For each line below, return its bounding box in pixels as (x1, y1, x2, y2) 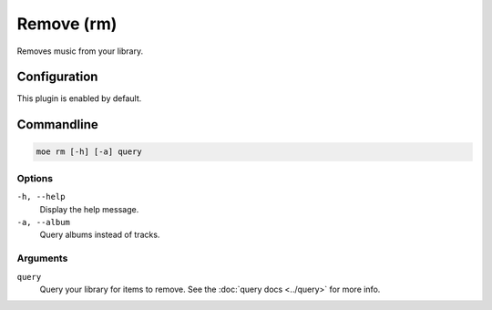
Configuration (16, 69, 98, 85)
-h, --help (16, 191, 66, 202)
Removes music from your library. (16, 46, 144, 57)
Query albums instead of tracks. (39, 229, 160, 241)
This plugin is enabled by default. (16, 93, 142, 104)
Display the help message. (39, 203, 139, 214)
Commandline (16, 117, 99, 132)
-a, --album (16, 217, 70, 227)
